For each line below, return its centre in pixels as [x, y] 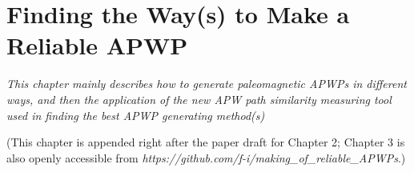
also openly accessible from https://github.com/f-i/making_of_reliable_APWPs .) [206, 157]
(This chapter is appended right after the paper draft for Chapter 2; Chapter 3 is [206, 142]
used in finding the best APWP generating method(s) [136, 115]
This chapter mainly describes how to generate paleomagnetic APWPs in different [207, 84]
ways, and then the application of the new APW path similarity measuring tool [199, 99]
